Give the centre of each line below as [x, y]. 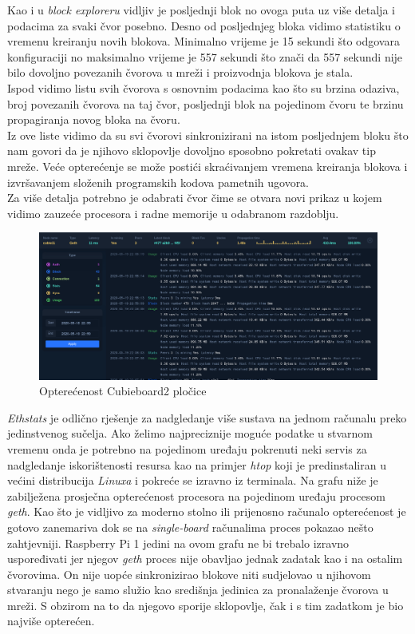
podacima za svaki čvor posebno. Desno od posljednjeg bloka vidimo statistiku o [204, 25]
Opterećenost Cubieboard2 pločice [123, 391]
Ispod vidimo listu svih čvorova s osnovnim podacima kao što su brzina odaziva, [204, 87]
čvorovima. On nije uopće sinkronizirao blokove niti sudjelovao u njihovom [189, 574]
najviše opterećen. [51, 621]
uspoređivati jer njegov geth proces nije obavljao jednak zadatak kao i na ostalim [205, 559]
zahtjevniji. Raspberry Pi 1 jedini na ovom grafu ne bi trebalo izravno [178, 543]
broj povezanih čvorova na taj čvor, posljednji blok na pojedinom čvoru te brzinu [206, 103]
